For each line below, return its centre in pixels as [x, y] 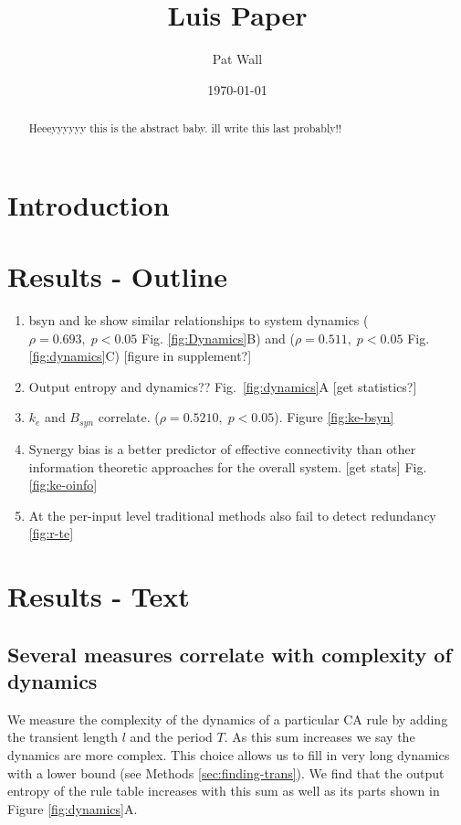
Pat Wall [237, 59]
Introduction [89, 204]
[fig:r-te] [51, 533]
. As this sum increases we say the [320, 737]
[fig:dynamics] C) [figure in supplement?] [140, 356]
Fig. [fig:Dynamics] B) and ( [218, 338]
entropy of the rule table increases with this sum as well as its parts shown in [224, 791]
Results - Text [99, 596]
